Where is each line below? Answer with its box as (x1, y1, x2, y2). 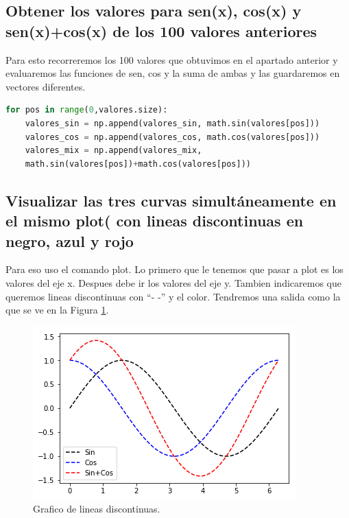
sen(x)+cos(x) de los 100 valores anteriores (5, 20, 317, 41)
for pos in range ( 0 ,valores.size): (5, 105, 168, 115)
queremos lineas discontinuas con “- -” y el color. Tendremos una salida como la (5, 289, 341, 303)
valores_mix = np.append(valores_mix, (25, 145, 202, 156)
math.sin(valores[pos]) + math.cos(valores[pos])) (25, 158, 251, 169)
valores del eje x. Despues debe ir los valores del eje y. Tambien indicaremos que (5, 275, 341, 290)
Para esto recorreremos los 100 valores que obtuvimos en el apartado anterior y (5, 52, 338, 67)
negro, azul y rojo (5, 230, 134, 251)
